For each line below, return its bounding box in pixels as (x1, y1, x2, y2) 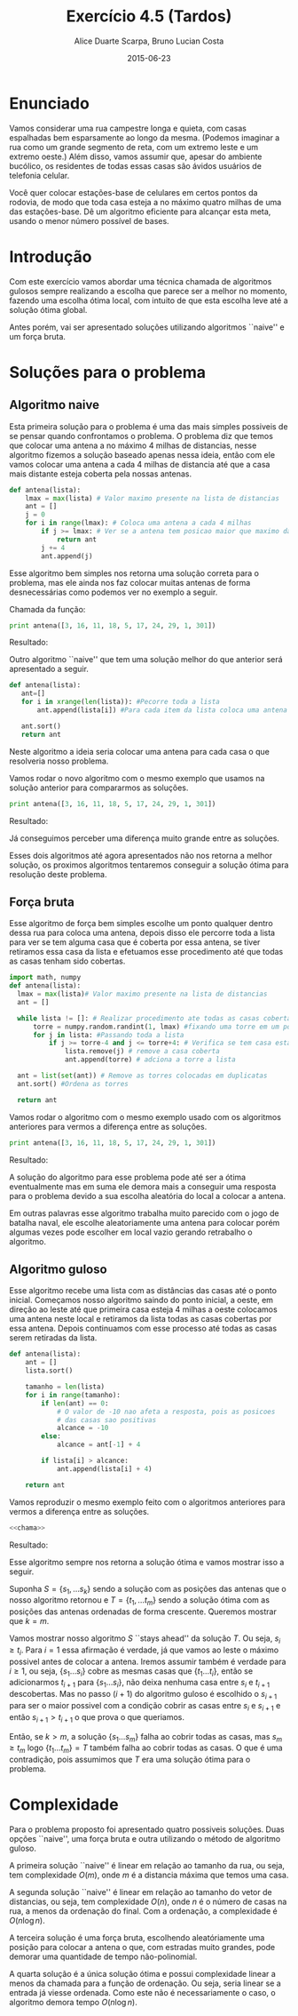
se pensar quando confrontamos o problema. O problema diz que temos (9, 430, 273, 441)
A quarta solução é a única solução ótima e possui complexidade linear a (9, 1969, 277, 1980)
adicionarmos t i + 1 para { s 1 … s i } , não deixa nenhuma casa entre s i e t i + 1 (9, 1677, 271, 1690)
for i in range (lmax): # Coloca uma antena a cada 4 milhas (25, 518, 252, 528)
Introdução (9, 246, 92, 267)
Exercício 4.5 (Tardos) (66, 6, 232, 27)
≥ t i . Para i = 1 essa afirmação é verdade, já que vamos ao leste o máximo (9, 1644, 279, 1657)
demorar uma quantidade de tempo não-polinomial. (9, 1951, 198, 1962)
